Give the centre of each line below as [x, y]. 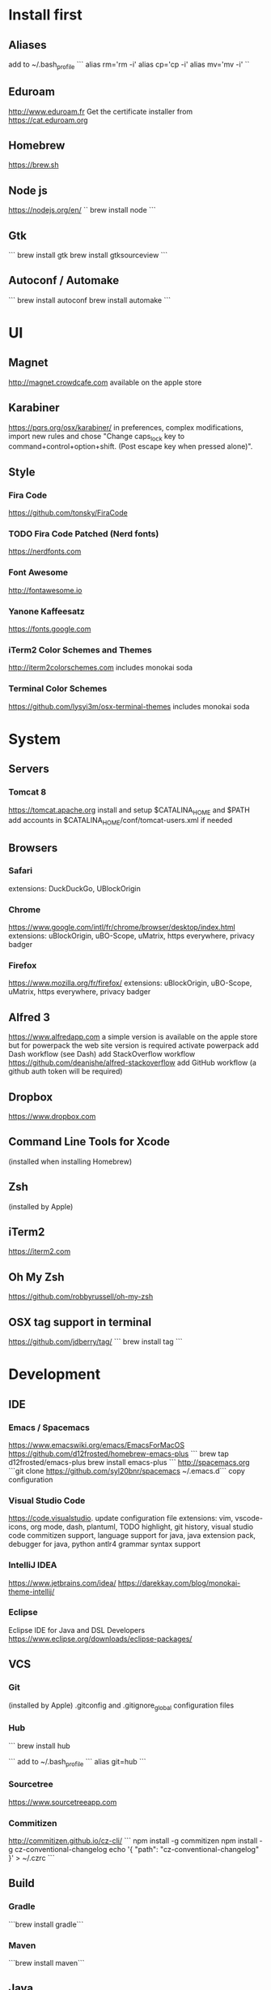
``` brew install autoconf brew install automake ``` [90, 300]
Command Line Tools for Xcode [89, 1142]
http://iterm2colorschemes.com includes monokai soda [100, 668]
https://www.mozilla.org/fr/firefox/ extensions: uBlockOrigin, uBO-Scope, [130, 983]
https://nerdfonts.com [45, 551]
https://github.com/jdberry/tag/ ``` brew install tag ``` [96, 1342]
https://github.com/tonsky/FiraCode [68, 513]
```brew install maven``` [47, 1963]
